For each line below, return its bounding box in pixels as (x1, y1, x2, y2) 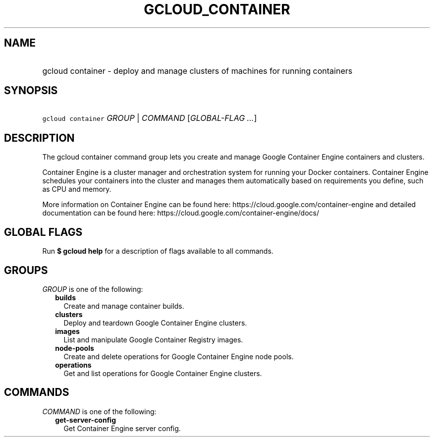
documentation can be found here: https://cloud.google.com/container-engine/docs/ (42, 209, 320, 218)
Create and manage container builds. (63, 301, 184, 310)
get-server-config (55, 415, 116, 424)
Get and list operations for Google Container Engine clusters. (63, 369, 262, 378)
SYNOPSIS (4, 84, 58, 97)
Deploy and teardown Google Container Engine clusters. (63, 318, 247, 327)
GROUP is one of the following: (42, 284, 143, 293)
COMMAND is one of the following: (42, 407, 157, 416)
